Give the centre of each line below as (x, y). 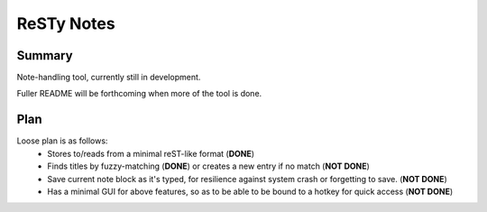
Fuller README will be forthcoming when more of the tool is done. (139, 94)
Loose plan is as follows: (62, 141)
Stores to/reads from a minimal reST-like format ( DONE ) (151, 153)
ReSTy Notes (66, 23)
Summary (45, 55)
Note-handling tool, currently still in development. (109, 78)
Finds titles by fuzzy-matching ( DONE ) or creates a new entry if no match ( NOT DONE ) (208, 166)
